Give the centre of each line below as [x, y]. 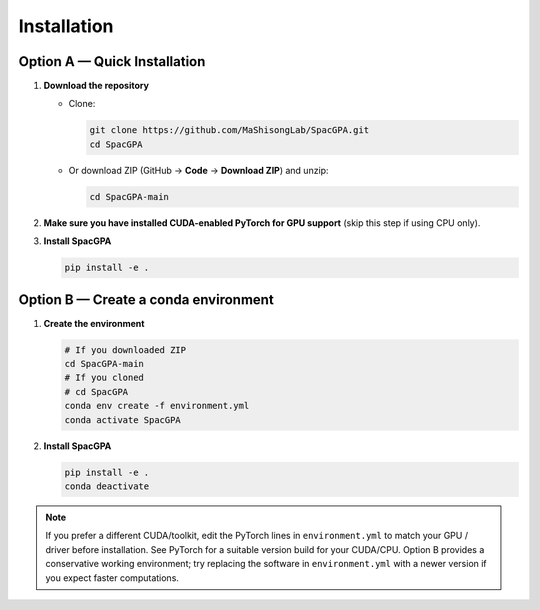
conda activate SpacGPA [123, 419]
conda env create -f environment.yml [157, 406]
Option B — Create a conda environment [146, 299]
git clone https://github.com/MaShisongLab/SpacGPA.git [229, 130]
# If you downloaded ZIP [125, 349]
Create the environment [94, 323]
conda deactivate [107, 486]
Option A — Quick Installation [112, 61]
